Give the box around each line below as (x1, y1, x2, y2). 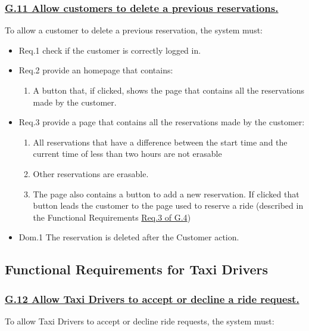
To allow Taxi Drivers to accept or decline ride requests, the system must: (5, 314, 274, 327)
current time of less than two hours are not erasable (33, 147, 222, 160)
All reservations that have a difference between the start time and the (33, 135, 288, 148)
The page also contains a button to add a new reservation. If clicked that (33, 187, 299, 200)
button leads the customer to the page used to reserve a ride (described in (33, 199, 304, 212)
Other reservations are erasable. (33, 167, 149, 180)
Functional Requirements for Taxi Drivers (5, 260, 269, 279)
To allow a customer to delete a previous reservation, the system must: (5, 24, 263, 36)
